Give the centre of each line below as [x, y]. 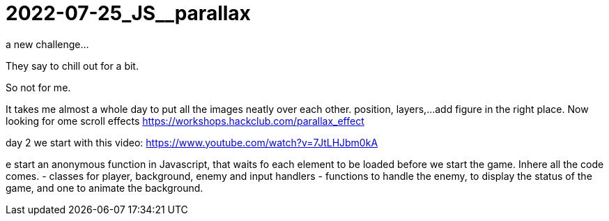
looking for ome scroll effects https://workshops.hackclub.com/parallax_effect [185, 121]
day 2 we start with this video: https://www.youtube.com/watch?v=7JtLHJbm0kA [192, 142]
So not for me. [38, 87]
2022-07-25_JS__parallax [128, 13]
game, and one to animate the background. [105, 188]
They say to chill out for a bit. [72, 66]
